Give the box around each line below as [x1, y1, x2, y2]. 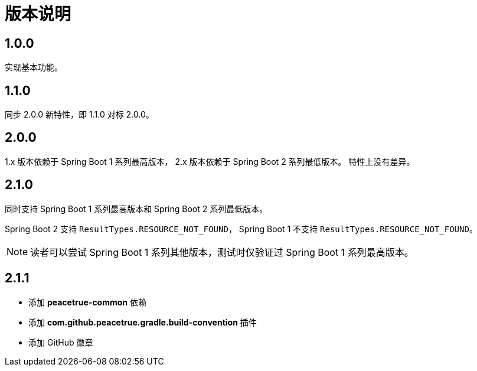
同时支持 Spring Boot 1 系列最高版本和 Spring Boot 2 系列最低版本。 [5, 203, 268, 214]
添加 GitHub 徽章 [28, 337, 93, 347]
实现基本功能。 [5, 62, 63, 73]
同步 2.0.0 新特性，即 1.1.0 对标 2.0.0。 [5, 109, 154, 120]
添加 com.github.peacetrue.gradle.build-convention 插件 [28, 317, 257, 327]
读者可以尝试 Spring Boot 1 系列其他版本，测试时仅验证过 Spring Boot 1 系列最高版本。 [30, 246, 414, 258]
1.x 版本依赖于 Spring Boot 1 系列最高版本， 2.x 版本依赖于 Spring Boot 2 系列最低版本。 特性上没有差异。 [5, 156, 415, 167]
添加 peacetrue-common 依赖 [28, 297, 146, 307]
